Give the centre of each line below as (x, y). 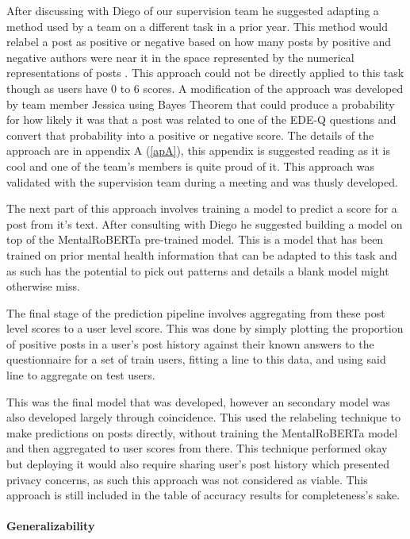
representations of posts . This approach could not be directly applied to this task (205, 73)
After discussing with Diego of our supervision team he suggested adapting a (193, 10)
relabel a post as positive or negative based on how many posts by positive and (199, 42)
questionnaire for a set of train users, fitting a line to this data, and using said (196, 359)
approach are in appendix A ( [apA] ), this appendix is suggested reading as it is (199, 150)
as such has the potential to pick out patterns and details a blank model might (198, 270)
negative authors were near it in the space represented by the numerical (180, 57)
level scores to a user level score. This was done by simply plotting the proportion (205, 328)
